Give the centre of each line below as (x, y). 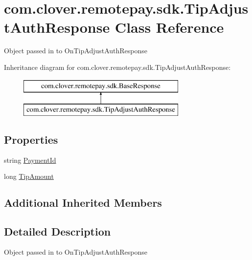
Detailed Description (57, 231)
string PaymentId (30, 160)
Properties (31, 140)
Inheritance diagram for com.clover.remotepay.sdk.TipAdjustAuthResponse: (117, 67)
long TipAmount (29, 176)
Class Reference (169, 27)
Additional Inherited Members (83, 203)
